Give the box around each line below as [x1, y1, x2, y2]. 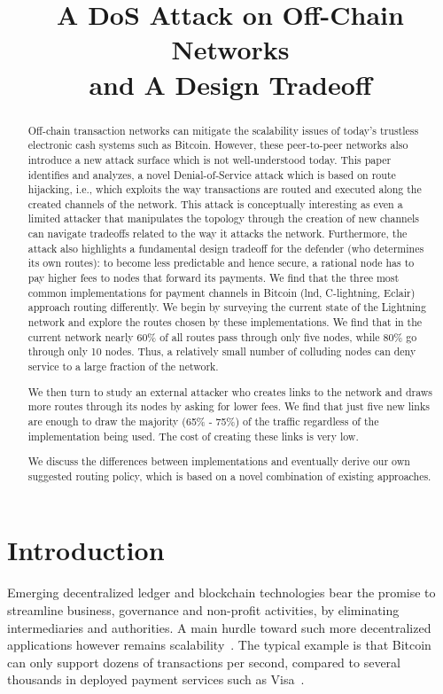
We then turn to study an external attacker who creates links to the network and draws [27, 384, 433, 399]
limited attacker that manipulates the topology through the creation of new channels [27, 211, 419, 226]
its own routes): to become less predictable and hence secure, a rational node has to [27, 255, 415, 270]
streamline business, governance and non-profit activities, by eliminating [7, 600, 400, 619]
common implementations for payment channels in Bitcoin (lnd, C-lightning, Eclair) [27, 285, 416, 300]
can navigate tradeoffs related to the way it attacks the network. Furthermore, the [27, 226, 408, 241]
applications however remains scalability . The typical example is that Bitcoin [7, 636, 431, 654]
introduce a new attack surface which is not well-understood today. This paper [27, 152, 392, 167]
